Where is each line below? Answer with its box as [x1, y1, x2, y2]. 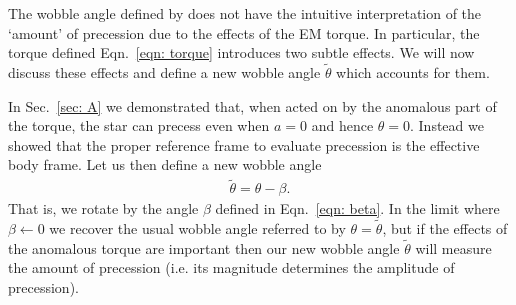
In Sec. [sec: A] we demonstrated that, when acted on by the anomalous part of [8, 95, 497, 116]
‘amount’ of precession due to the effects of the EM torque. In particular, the [8, 22, 480, 43]
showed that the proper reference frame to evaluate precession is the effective [8, 134, 480, 155]
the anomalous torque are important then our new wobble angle [8, 237, 400, 258]
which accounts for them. [336, 62, 490, 82]
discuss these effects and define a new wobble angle [8, 62, 321, 82]
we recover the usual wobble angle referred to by [49, 218, 346, 239]
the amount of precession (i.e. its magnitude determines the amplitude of [8, 257, 455, 278]
